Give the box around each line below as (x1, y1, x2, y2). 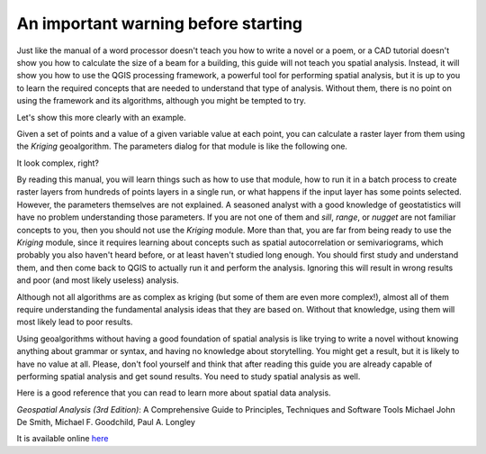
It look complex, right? (16, 158, 99, 168)
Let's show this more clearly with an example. (16, 112, 186, 123)
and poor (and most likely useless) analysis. (16, 275, 179, 286)
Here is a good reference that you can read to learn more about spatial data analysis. (16, 387, 332, 398)
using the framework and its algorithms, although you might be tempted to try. (16, 95, 306, 106)
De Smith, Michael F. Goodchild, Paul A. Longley (16, 417, 195, 428)
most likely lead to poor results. (16, 316, 133, 328)
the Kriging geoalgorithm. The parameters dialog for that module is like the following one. (16, 141, 348, 152)
